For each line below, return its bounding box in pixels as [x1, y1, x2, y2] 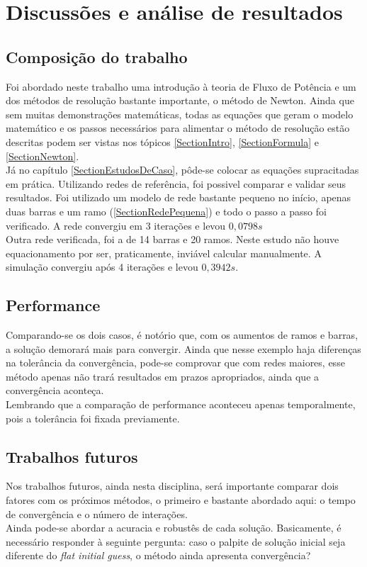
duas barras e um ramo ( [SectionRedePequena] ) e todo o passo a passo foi [6, 203, 327, 218]
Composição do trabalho [6, 45, 188, 67]
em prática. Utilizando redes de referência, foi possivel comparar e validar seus [6, 176, 346, 191]
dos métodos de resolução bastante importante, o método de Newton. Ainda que [6, 93, 354, 108]
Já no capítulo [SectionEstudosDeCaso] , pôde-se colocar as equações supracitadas [6, 162, 359, 177]
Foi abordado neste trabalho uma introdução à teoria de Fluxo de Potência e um [6, 79, 356, 94]
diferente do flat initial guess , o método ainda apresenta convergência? [6, 548, 311, 563]
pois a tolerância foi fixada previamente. [6, 410, 180, 425]
